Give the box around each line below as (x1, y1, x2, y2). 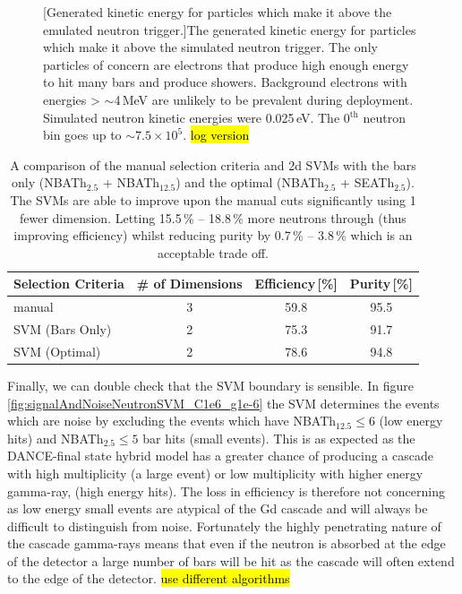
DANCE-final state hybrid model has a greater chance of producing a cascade (7, 446, 433, 465)
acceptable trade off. (157, 243, 269, 262)
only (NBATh (12, 173, 87, 192)
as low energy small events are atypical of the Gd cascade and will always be (7, 499, 428, 518)
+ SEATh (340, 173, 395, 192)
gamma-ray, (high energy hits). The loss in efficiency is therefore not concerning (7, 481, 445, 500)
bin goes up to (43, 125, 122, 144)
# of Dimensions (136, 274, 243, 293)
